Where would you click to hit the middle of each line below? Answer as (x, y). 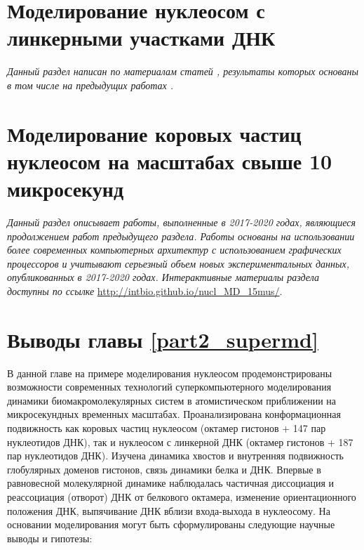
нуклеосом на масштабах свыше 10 (170, 161)
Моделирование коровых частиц (154, 133)
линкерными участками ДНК (141, 38)
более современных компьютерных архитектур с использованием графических (174, 250)
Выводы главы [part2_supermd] (163, 339)
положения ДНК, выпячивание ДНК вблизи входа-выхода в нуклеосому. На (169, 510)
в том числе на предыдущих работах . (90, 85)
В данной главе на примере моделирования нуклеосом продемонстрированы (170, 373)
